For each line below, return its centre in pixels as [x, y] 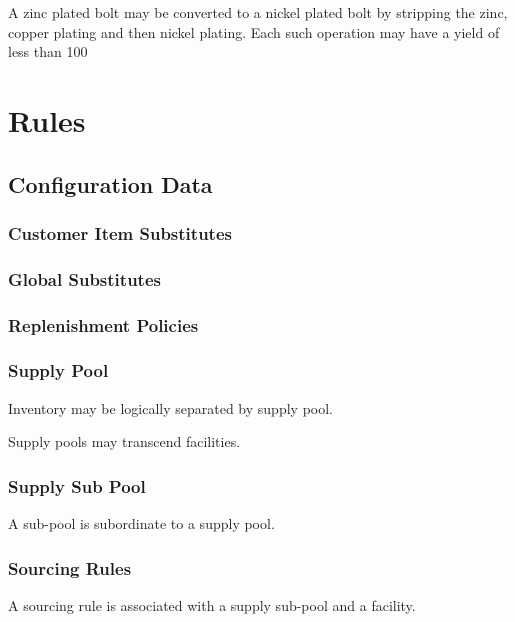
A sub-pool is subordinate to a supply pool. [141, 523]
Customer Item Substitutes [120, 232]
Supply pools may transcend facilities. [124, 441]
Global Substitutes [84, 278]
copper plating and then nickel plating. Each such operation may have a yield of [254, 31]
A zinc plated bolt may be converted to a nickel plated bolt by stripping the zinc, [258, 12]
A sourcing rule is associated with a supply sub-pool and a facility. [212, 604]
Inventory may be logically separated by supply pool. [170, 407]
